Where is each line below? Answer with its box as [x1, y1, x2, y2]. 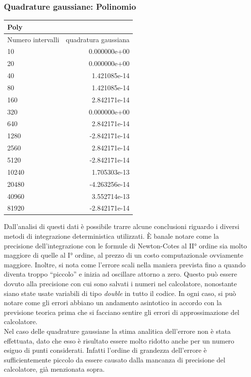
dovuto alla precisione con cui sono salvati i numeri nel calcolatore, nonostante [4, 279, 237, 289]
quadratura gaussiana [66, 34, 130, 44]
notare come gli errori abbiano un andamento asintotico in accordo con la [4, 297, 222, 308]
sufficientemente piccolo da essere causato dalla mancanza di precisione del [4, 354, 225, 364]
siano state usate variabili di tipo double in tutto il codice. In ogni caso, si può [4, 288, 236, 298]
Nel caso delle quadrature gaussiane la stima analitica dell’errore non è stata [4, 326, 231, 336]
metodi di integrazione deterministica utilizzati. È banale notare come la [4, 231, 219, 241]
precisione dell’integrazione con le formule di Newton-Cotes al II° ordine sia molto [4, 240, 247, 250]
